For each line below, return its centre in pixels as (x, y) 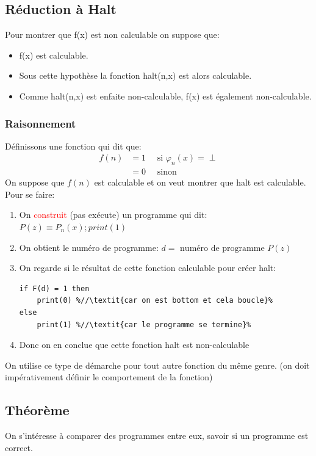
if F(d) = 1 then (54, 288)
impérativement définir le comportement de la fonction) (109, 377)
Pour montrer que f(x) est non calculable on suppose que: (112, 34)
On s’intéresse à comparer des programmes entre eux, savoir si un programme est (157, 436)
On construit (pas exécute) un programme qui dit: (113, 215)
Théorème (37, 410)
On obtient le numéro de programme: (89, 247)
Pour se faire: (30, 194)
